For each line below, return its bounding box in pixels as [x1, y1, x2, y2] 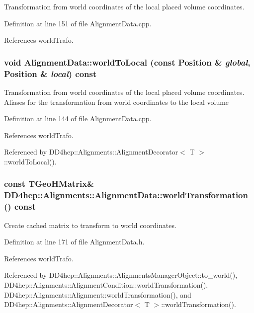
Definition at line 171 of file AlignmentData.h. [4, 236, 145, 247]
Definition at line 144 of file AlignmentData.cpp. [4, 113, 152, 124]
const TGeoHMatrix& [4, 177, 94, 190]
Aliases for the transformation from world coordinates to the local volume [4, 96, 229, 107]
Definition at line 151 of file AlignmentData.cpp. [4, 18, 152, 28]
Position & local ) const [4, 67, 97, 79]
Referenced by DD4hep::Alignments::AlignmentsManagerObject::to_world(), [4, 270, 238, 280]
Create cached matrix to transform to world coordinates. [4, 220, 176, 230]
